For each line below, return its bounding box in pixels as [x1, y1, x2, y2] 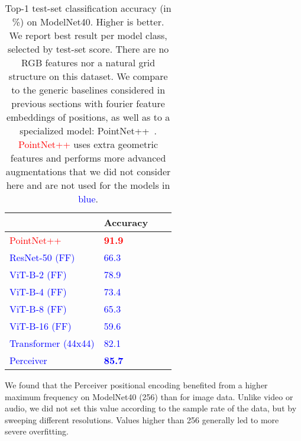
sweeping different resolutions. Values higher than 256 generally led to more [5, 413, 279, 426]
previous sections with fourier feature [11, 96, 165, 110]
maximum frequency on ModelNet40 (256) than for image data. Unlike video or [5, 390, 293, 403]
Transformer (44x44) [9, 336, 95, 350]
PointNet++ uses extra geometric [18, 137, 158, 151]
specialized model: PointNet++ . [20, 124, 157, 137]
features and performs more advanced [10, 151, 166, 165]
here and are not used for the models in [6, 178, 170, 192]
